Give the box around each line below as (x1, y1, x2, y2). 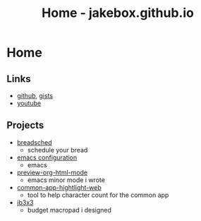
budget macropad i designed (27, 205, 112, 214)
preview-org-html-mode (16, 168, 88, 177)
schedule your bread (27, 145, 88, 154)
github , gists (16, 92, 54, 100)
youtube (16, 99, 42, 107)
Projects (6, 119, 44, 131)
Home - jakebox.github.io (41, 5, 195, 21)
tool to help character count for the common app (27, 191, 169, 199)
